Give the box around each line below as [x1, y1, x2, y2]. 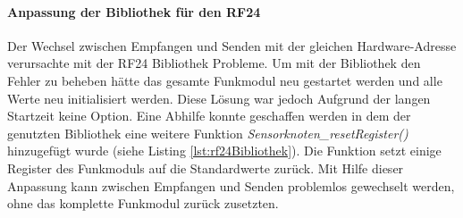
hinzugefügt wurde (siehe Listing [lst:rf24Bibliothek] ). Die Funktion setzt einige [7, 141, 442, 160]
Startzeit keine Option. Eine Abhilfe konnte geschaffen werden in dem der [7, 106, 411, 125]
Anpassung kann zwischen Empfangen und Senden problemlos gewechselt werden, [7, 176, 455, 195]
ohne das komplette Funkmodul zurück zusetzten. [7, 194, 279, 213]
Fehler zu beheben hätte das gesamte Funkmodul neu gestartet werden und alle [7, 71, 442, 89]
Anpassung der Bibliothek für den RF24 [7, 2, 261, 21]
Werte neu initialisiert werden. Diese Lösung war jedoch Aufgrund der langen [7, 88, 431, 107]
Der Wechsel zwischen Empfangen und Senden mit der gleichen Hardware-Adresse [7, 36, 457, 54]
